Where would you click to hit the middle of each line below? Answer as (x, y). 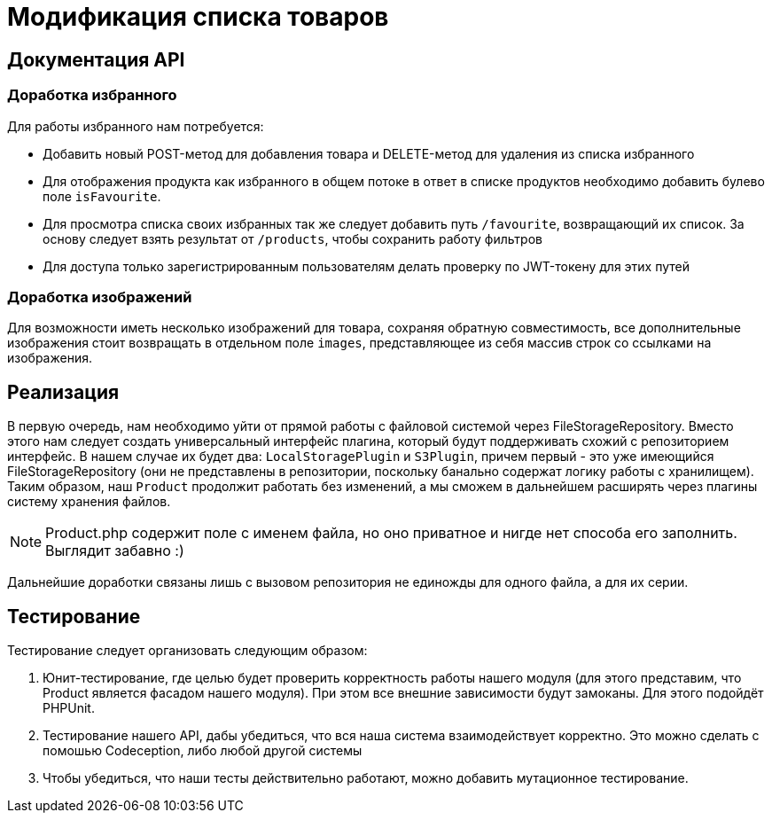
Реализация (63, 392)
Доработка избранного (92, 95)
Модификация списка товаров (198, 17)
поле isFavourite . (102, 196)
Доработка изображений (100, 297)
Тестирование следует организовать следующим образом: (187, 650)
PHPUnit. (69, 707)
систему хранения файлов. (89, 502)
